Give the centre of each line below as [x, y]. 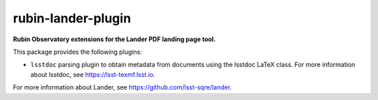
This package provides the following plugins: [78, 52]
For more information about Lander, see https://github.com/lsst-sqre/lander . [122, 87]
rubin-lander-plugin [72, 18]
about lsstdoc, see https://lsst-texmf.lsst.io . [93, 74]
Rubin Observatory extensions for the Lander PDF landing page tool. [114, 39]
